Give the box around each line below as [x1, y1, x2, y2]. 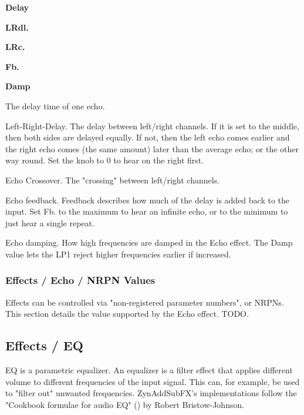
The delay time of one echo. [5, 99, 105, 112]
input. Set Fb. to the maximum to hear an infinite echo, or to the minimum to [5, 205, 288, 217]
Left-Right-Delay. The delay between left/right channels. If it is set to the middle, [5, 119, 299, 132]
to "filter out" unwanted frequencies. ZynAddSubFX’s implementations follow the [5, 387, 297, 399]
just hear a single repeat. [5, 216, 94, 229]
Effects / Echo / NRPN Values [5, 273, 156, 287]
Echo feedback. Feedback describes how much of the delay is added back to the [5, 193, 290, 206]
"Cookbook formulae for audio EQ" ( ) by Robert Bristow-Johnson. [5, 398, 245, 410]
